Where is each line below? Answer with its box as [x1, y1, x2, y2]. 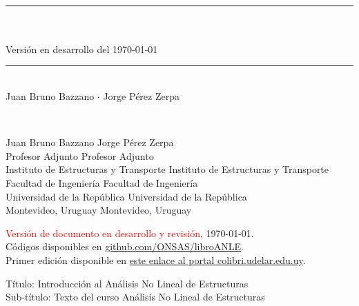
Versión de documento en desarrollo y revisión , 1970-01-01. [6, 225, 254, 240]
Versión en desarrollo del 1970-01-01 [6, 41, 158, 56]
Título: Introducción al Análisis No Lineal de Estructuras [6, 276, 249, 290]
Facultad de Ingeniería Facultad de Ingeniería [6, 175, 198, 190]
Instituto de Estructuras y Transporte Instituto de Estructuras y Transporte [6, 162, 329, 176]
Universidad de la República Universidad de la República [6, 189, 247, 203]
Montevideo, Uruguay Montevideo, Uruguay [6, 203, 192, 217]
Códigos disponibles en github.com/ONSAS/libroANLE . [6, 239, 244, 254]
